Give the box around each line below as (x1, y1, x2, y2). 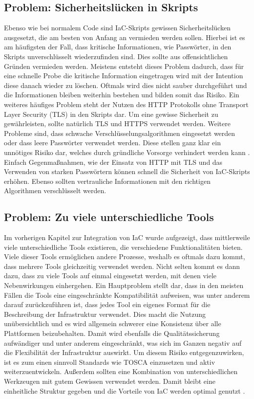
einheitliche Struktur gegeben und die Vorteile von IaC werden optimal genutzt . (4, 385, 245, 396)
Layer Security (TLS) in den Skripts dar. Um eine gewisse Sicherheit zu (4, 109, 218, 119)
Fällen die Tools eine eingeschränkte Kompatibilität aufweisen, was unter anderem (4, 289, 250, 300)
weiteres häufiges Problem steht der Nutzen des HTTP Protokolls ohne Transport (4, 99, 249, 109)
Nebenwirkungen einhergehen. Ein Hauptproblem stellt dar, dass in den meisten (4, 280, 244, 290)
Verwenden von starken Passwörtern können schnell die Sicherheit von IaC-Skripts (4, 166, 250, 177)
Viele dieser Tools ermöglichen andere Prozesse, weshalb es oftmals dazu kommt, (4, 251, 245, 262)
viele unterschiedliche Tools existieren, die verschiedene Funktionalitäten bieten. (4, 242, 243, 252)
